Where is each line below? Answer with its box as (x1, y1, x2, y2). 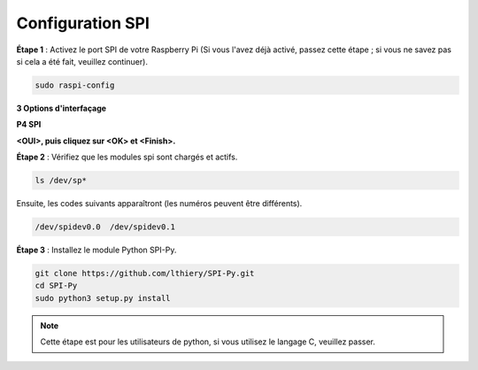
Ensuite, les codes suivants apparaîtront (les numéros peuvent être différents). (16, 198, 303, 209)
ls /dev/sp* (35, 175, 88, 186)
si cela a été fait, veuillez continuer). (16, 56, 148, 66)
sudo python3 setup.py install (35, 293, 172, 303)
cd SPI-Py (35, 281, 78, 291)
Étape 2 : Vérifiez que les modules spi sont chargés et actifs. (16, 151, 238, 163)
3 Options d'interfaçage (16, 103, 106, 113)
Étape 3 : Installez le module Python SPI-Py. (16, 244, 177, 256)
